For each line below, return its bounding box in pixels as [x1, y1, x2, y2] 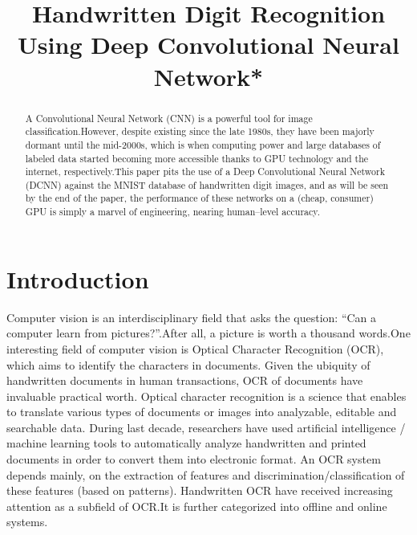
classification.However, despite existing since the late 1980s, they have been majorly [25, 125, 374, 138]
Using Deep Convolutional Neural [18, 28, 399, 61]
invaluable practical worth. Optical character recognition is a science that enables [6, 387, 407, 404]
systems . [6, 513, 48, 530]
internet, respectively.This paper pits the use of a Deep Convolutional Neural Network [25, 165, 385, 178]
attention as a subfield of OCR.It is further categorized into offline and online [6, 497, 387, 514]
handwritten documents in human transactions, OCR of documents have [6, 372, 363, 389]
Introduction [6, 262, 149, 295]
